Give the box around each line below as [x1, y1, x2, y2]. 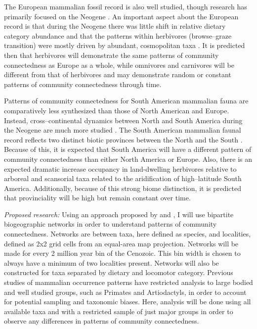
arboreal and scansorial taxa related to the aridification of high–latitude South [4, 173, 242, 184]
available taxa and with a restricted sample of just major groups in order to [4, 306, 233, 316]
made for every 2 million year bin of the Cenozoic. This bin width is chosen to [4, 248, 241, 258]
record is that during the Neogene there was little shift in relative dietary [4, 21, 226, 31]
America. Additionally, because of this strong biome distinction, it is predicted [4, 183, 242, 193]
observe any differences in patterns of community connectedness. [4, 316, 199, 326]
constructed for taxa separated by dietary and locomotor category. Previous [4, 267, 233, 278]
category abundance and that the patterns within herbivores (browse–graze [4, 30, 232, 41]
